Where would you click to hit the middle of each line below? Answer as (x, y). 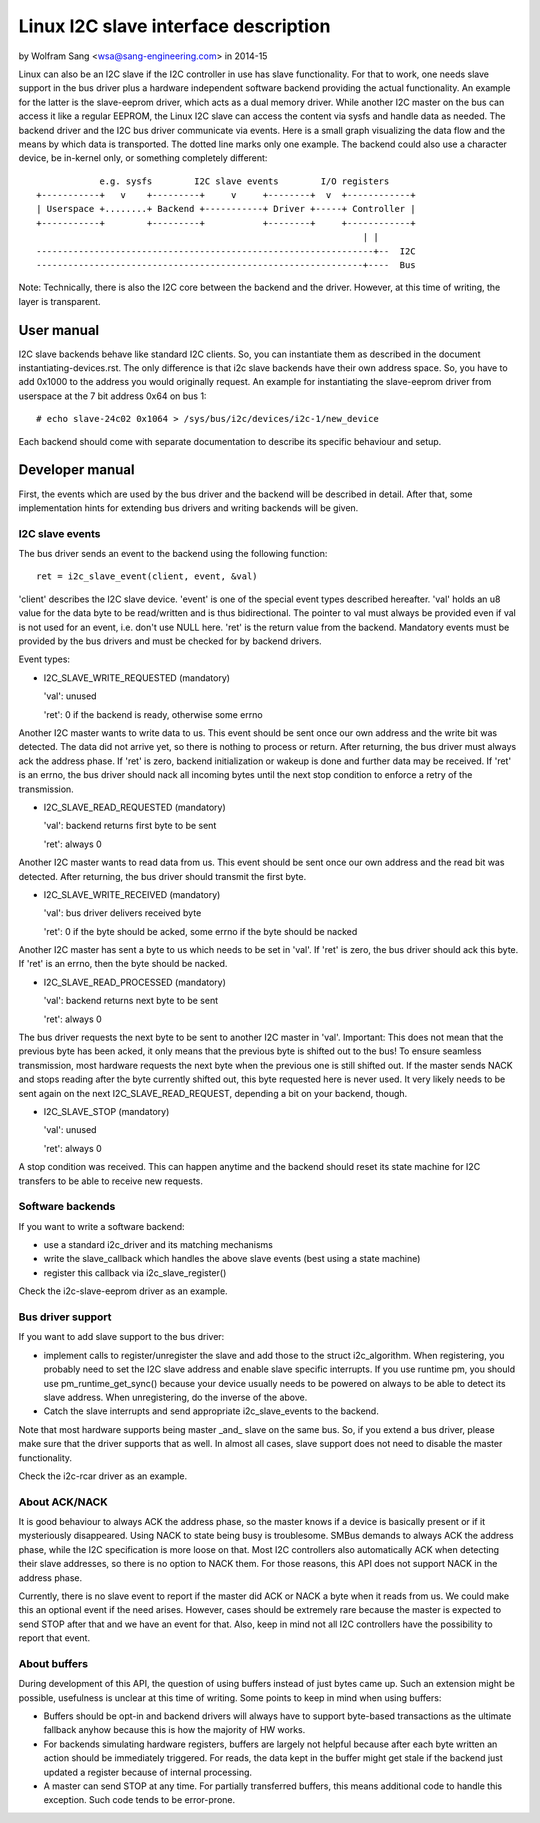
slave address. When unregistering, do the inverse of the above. (175, 1397)
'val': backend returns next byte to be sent (131, 1001)
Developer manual (76, 470)
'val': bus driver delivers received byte (122, 913)
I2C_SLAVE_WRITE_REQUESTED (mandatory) (136, 677)
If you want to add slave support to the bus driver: (121, 1337)
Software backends (67, 1207)
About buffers (53, 1663)
